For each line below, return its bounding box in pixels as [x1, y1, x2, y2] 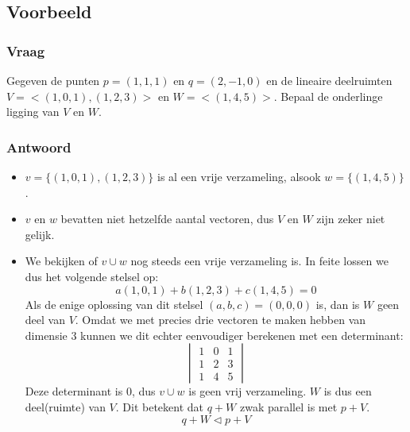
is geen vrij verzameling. [188, 383, 307, 399]
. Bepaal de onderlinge [273, 87, 383, 104]
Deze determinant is [25, 383, 123, 399]
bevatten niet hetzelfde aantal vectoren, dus [60, 210, 274, 227]
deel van [25, 311, 65, 328]
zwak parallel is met [239, 398, 338, 415]
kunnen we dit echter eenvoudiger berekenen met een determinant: [80, 326, 404, 343]
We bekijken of [25, 253, 98, 269]
